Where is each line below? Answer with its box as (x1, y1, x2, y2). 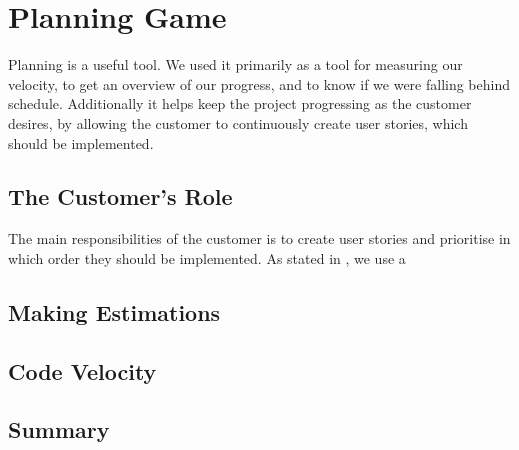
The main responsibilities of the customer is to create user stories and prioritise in (8, 228, 511, 249)
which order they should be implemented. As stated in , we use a (8, 247, 406, 268)
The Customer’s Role (8, 181, 233, 212)
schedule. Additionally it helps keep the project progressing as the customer (8, 93, 472, 114)
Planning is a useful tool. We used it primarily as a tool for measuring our (8, 54, 463, 75)
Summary (8, 414, 110, 445)
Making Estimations (8, 296, 221, 327)
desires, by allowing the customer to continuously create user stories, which (8, 112, 468, 133)
